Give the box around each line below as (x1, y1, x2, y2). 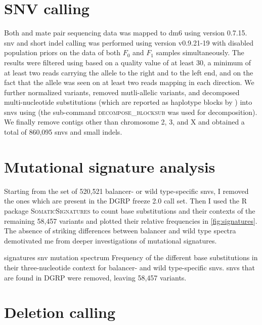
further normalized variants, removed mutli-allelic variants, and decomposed (4, 87, 240, 97)
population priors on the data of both (4, 47, 121, 58)
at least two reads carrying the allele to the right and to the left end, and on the (4, 67, 253, 77)
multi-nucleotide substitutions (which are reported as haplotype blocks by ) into (4, 97, 252, 107)
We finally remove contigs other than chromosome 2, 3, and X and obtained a (4, 116, 245, 127)
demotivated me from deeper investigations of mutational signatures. (4, 235, 217, 246)
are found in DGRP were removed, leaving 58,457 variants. (4, 272, 187, 282)
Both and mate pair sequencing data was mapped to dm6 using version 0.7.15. (4, 27, 247, 38)
